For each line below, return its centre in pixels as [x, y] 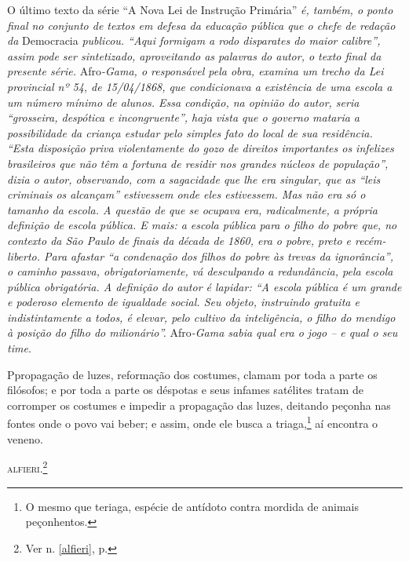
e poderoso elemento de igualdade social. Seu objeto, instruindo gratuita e [183, 302]
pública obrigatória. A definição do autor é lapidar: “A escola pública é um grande [204, 286]
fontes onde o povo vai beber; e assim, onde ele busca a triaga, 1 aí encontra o [193, 422]
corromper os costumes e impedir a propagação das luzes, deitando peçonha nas [199, 405]
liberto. [24, 255]
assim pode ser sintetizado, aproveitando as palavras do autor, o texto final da [194, 55]
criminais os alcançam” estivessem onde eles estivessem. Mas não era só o [186, 194]
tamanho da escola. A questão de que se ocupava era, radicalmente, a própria [193, 209]
